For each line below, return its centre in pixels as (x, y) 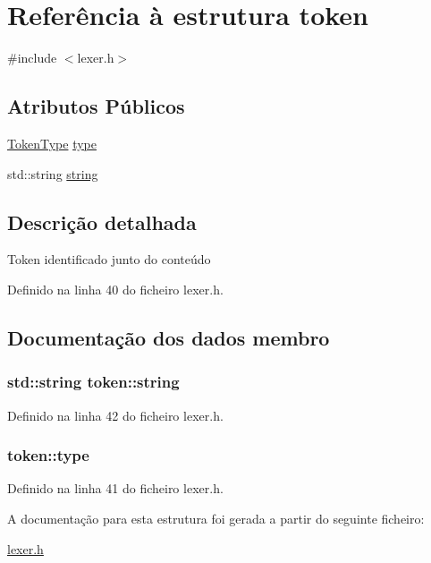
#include (32, 58)
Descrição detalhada (102, 222)
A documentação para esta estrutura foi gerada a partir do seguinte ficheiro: (216, 518)
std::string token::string (93, 382)
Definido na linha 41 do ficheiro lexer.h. (115, 488)
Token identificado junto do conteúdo (109, 259)
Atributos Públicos (96, 106)
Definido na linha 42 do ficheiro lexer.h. (115, 415)
